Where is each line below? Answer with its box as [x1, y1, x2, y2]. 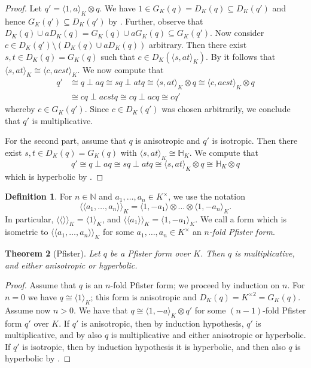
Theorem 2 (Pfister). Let [5, 247, 100, 260]
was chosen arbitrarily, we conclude [161, 102, 291, 115]
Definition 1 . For [5, 190, 72, 203]
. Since [84, 102, 109, 115]
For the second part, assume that [5, 134, 126, 147]
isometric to [5, 225, 48, 238]
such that [100, 50, 135, 62]
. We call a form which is [195, 212, 286, 225]
